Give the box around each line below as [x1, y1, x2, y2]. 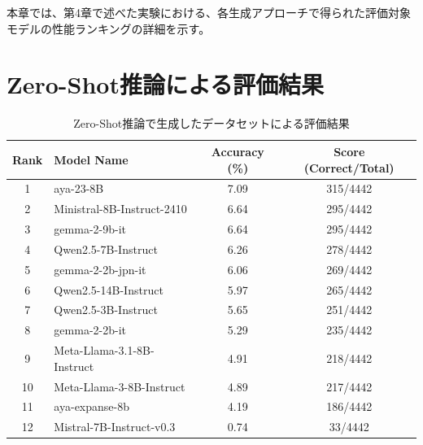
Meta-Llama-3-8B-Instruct [54, 377, 185, 395]
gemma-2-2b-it [54, 321, 127, 338]
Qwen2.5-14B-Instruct [54, 281, 164, 298]
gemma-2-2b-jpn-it [54, 260, 146, 277]
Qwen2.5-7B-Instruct [54, 240, 158, 257]
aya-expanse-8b [54, 398, 129, 415]
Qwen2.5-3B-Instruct [54, 301, 158, 318]
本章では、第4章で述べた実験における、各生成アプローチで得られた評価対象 [7, 4, 411, 20]
